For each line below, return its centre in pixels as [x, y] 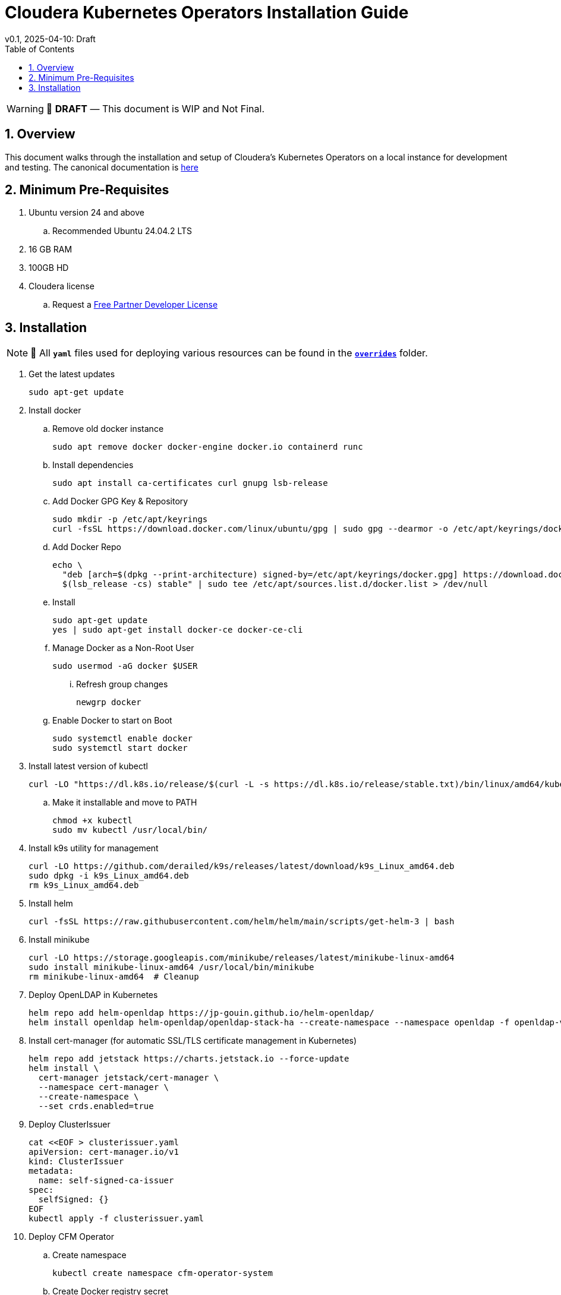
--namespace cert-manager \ [104, 1087]
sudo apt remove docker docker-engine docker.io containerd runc [208, 447]
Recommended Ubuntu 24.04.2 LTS [122, 231]
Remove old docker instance [108, 429]
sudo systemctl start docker [120, 748]
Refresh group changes [122, 684]
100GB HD [49, 268]
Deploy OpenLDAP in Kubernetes [93, 995]
